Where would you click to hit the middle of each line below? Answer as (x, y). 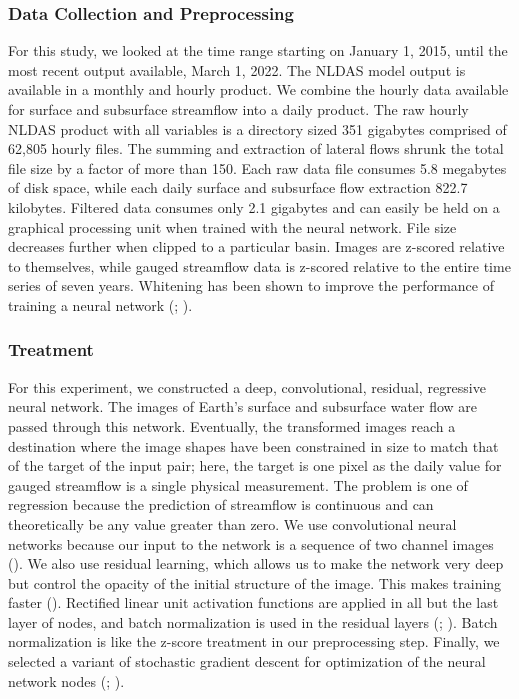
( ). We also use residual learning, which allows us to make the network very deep (256, 563)
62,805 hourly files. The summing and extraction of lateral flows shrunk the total (256, 148)
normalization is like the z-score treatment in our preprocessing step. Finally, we (254, 641)
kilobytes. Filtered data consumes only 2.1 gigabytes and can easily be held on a (254, 206)
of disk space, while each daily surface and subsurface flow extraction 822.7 (238, 187)
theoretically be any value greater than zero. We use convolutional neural (232, 523)
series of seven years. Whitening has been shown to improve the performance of (251, 285)
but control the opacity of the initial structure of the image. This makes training (255, 582)
